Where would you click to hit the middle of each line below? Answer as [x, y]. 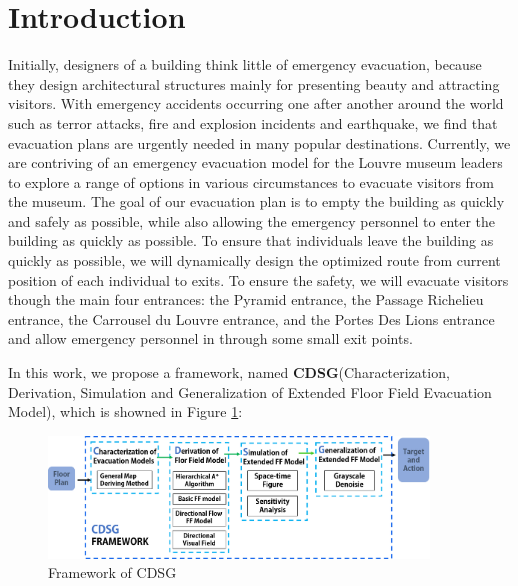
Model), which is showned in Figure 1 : [125, 411]
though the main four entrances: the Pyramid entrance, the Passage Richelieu [246, 299]
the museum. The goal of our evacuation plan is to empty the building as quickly [256, 201]
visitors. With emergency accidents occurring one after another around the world [256, 103]
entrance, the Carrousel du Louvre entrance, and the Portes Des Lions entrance [251, 318]
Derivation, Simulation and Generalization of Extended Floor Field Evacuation [250, 391]
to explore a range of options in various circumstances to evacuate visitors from [251, 181]
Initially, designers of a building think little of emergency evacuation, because [245, 64]
